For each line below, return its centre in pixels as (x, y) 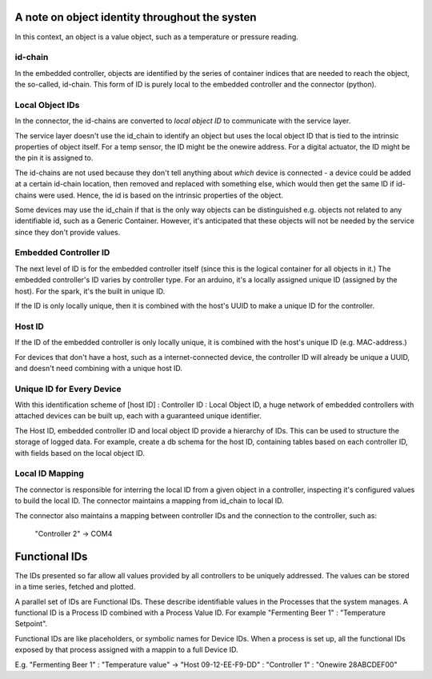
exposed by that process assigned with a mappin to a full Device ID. (126, 650)
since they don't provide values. (68, 232)
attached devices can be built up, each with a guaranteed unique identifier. (138, 416)
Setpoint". (31, 624)
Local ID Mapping (49, 473)
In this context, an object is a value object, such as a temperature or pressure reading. (157, 37)
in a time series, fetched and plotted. (75, 587)
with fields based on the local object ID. (80, 453)
